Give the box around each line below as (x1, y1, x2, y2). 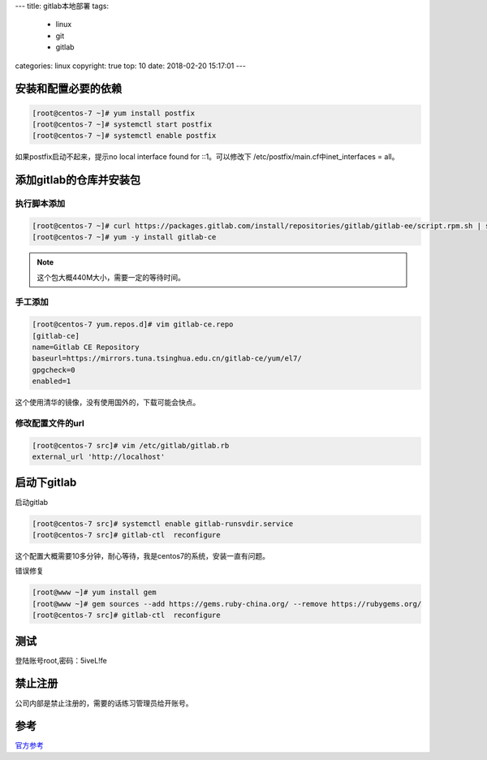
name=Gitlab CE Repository (32, 342, 140, 352)
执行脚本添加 (15, 198, 66, 209)
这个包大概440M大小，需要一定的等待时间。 (37, 272, 186, 282)
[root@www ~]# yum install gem (32, 588, 157, 597)
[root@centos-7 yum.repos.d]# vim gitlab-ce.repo (32, 320, 234, 329)
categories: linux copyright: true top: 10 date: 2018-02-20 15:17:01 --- (15, 61, 247, 71)
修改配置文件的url (15, 417, 85, 429)
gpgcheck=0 (32, 365, 75, 374)
